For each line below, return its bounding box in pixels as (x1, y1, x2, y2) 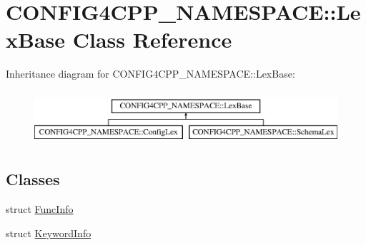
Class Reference (72, 25, 232, 54)
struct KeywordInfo (6, 225, 91, 240)
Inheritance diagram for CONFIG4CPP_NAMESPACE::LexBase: (6, 66, 295, 81)
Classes (6, 168, 60, 190)
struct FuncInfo (6, 202, 74, 217)
